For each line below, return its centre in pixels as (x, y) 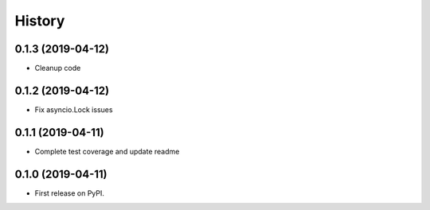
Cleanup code (58, 68)
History (40, 21)
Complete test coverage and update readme (107, 151)
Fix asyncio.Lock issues (74, 109)
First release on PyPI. (70, 193)
